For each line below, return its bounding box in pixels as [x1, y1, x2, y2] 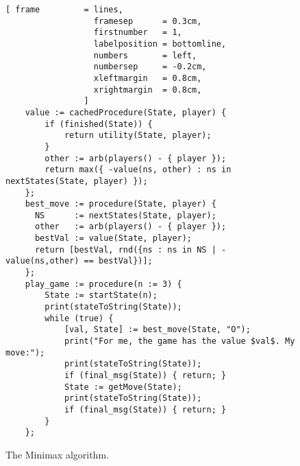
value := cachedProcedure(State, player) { [25, 107, 227, 117]
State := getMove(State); [64, 382, 182, 392]
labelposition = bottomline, [93, 38, 227, 49]
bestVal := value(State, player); [34, 233, 192, 244]
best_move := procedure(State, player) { [25, 199, 216, 209]
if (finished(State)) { [45, 119, 153, 129]
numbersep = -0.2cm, [93, 62, 207, 72]
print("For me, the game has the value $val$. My [64, 336, 295, 347]
